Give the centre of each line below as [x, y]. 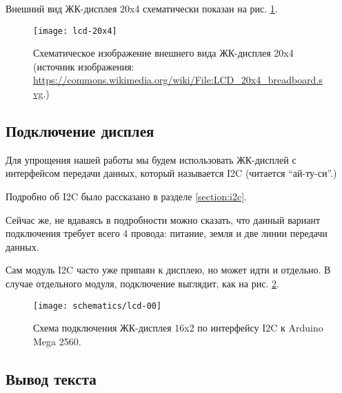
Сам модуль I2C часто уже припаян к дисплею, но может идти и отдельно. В [168, 270]
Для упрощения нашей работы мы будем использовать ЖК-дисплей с [151, 159]
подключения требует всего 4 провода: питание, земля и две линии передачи [167, 233]
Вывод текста [51, 378]
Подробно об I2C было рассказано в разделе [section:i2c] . [126, 196]
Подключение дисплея [80, 131]
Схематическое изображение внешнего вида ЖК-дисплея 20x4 [163, 53]
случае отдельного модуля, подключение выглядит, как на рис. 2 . [142, 283]
